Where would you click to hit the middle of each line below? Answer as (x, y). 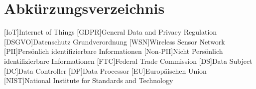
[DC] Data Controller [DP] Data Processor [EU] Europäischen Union (105, 70)
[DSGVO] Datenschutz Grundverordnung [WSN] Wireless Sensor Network (115, 41)
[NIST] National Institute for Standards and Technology (89, 80)
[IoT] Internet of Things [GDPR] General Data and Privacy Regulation (111, 32)
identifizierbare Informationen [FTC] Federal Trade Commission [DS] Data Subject (128, 61)
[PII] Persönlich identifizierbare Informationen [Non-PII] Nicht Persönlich (114, 51)
